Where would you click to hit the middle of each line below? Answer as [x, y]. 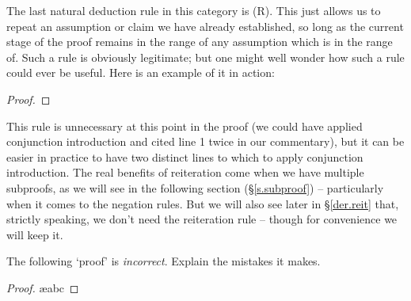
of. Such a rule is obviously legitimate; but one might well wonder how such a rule [205, 57]
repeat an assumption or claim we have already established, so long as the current [205, 26]
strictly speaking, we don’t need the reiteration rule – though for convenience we [202, 219]
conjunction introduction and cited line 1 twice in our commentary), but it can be [205, 141]
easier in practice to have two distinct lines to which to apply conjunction [185, 156]
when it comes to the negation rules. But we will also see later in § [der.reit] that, [203, 203]
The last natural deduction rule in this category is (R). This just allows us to [194, 10]
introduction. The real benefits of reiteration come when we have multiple [185, 172]
